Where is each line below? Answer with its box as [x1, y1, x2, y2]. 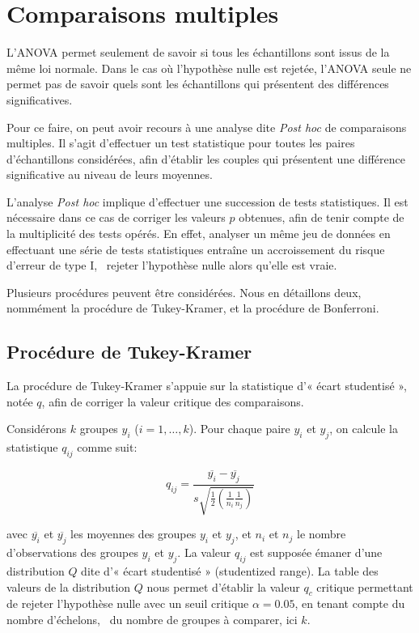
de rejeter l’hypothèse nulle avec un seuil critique [6, 595, 249, 612]
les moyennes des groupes [70, 525, 197, 542]
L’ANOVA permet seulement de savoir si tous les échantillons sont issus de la [6, 44, 390, 61]
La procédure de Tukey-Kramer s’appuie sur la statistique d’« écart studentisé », [6, 377, 407, 394]
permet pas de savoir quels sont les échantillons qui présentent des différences [6, 75, 389, 92]
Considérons [6, 420, 67, 437]
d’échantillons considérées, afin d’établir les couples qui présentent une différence [6, 150, 405, 167]
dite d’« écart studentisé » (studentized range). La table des [81, 563, 379, 580]
